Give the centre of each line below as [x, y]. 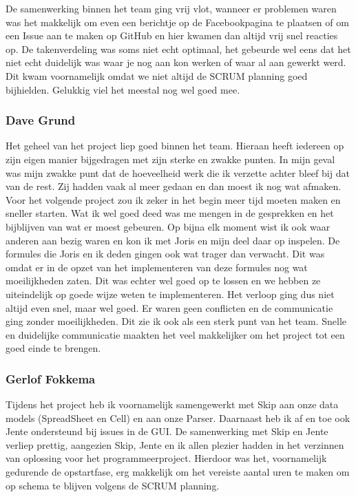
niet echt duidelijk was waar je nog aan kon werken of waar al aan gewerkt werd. [176, 62]
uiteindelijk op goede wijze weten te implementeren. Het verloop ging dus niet [170, 294]
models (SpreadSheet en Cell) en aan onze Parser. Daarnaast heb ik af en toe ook [178, 417]
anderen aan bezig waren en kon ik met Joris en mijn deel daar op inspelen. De [173, 240]
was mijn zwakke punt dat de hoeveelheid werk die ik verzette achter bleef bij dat [178, 172]
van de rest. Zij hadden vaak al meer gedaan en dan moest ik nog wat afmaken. [174, 186]
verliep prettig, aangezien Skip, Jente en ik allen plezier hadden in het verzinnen [175, 444]
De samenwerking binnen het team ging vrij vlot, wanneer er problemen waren [171, 8]
